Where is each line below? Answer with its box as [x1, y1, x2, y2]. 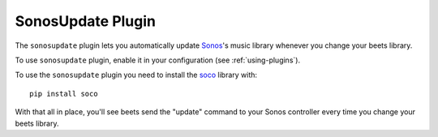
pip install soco [29, 89, 98, 98]
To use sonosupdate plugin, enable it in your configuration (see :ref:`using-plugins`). [15, 55, 300, 65]
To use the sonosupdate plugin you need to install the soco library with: [15, 70, 258, 80]
